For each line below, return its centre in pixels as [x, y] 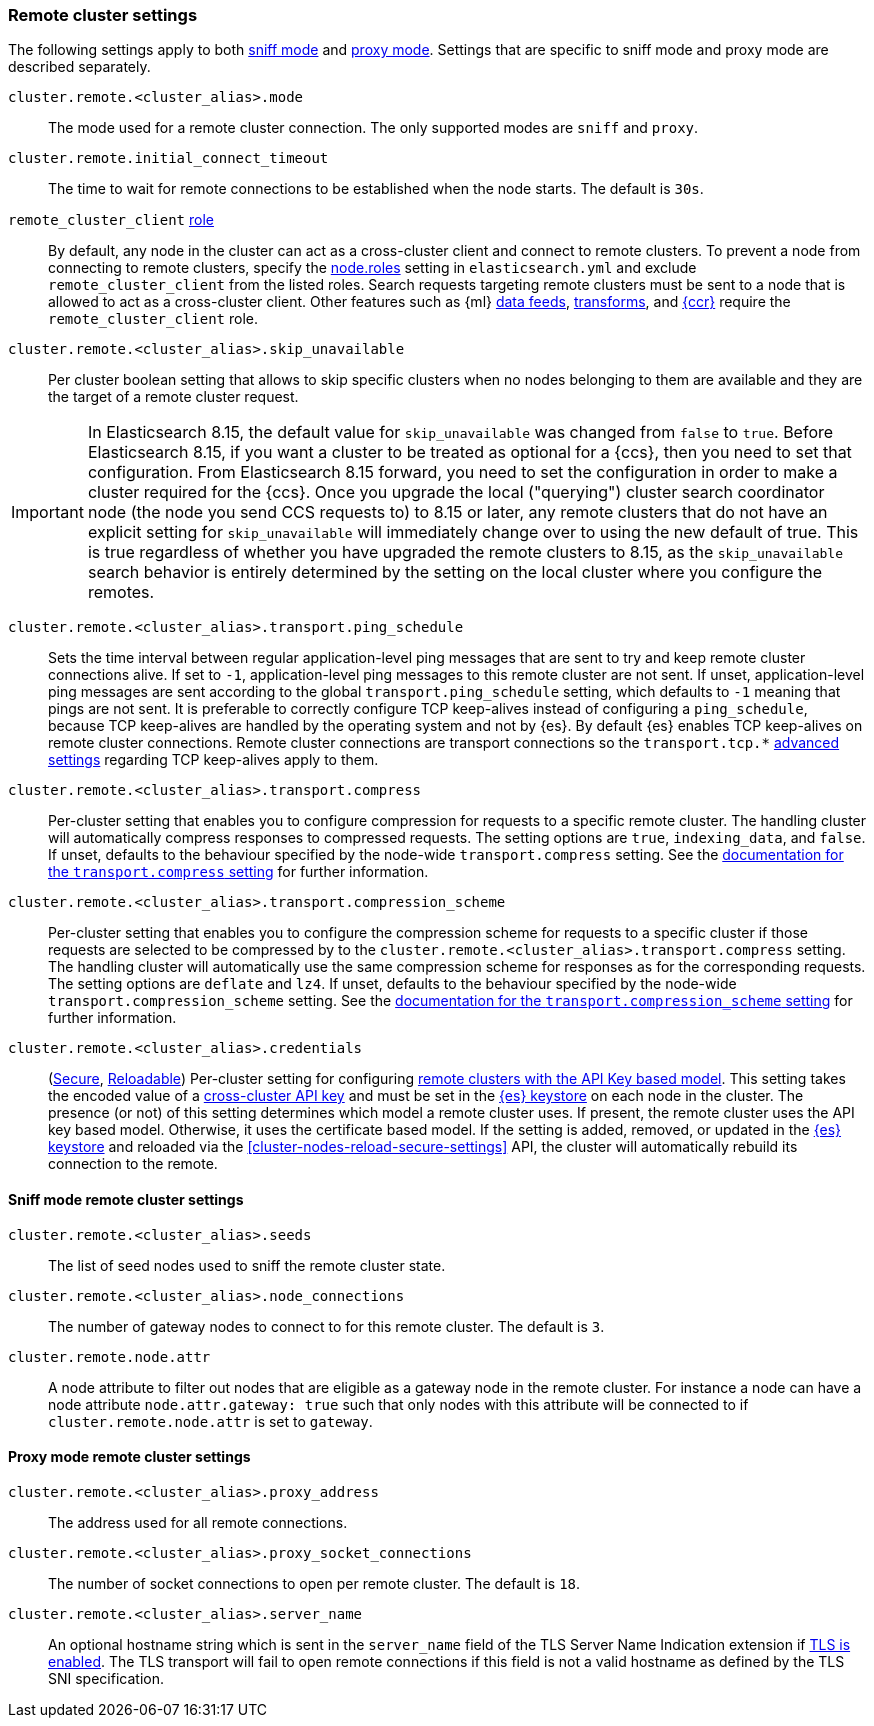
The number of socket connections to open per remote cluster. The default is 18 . [314, 1583]
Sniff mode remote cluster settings [126, 1199]
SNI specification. [106, 1678]
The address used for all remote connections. [198, 1522]
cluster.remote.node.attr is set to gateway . [210, 1421]
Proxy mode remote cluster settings [129, 1457]
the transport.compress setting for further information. [238, 872]
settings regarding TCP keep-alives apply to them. [213, 760]
